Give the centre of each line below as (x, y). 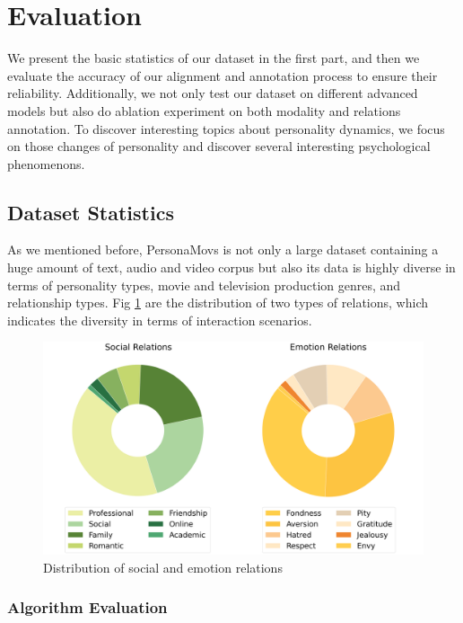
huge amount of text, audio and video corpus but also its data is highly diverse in (231, 267)
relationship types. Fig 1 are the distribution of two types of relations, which (218, 303)
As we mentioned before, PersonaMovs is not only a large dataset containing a (223, 249)
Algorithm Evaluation (87, 607)
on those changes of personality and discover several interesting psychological (219, 146)
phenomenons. (46, 163)
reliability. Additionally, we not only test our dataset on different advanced (213, 93)
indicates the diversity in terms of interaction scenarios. (160, 320)
